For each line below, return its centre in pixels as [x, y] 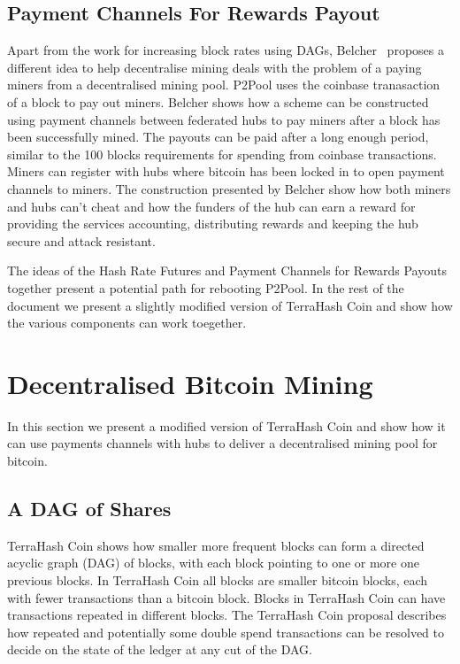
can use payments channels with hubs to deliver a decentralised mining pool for [222, 443]
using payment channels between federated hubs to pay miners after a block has [224, 119]
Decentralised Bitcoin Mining [190, 383]
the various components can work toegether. [127, 323]
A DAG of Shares [89, 508]
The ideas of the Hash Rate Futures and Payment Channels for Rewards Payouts [227, 270]
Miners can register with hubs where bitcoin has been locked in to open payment [226, 171]
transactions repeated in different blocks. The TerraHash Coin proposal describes [227, 615]
